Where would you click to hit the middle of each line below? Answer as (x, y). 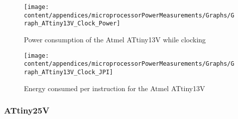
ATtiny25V (27, 110)
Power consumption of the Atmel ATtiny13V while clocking (115, 39)
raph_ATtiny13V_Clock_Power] (72, 24)
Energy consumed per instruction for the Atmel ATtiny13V (115, 88)
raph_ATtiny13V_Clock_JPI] (68, 72)
